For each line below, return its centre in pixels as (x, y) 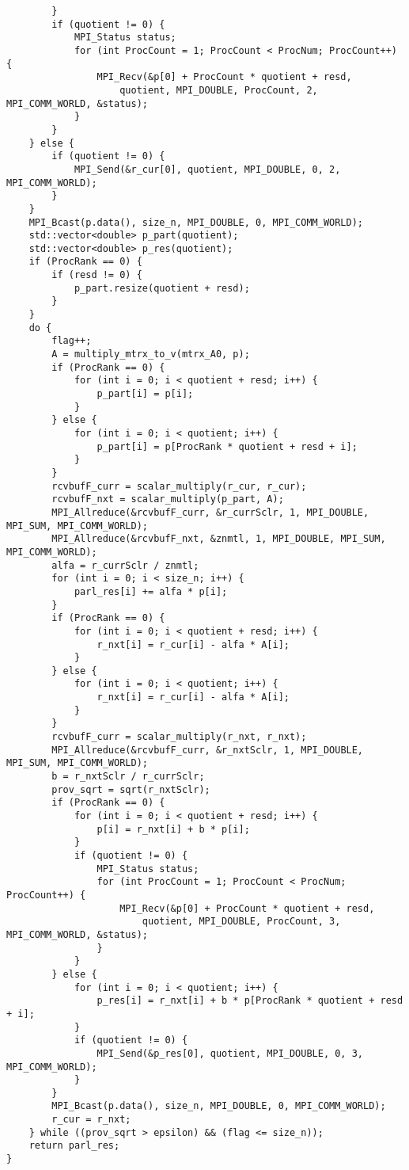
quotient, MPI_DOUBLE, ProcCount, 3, (241, 922)
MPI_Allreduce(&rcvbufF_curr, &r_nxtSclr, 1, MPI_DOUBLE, (208, 750)
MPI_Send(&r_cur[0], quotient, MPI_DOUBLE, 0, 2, (207, 169)
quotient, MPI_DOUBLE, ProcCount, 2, (219, 90)
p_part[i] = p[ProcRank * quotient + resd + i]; (227, 446)
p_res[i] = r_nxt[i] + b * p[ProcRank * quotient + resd (250, 1001)
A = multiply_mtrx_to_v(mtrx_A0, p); (151, 354)
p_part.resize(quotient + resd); (162, 288)
